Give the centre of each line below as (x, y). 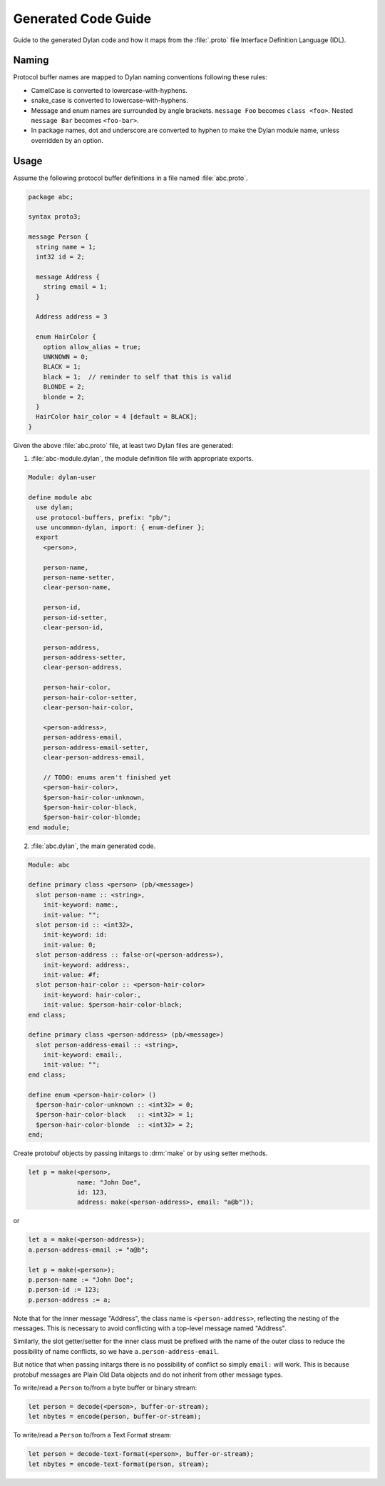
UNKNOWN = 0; (66, 356)
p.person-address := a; (70, 1300)
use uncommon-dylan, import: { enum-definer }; (120, 527)
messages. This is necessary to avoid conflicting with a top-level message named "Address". (150, 1328)
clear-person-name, (77, 587)
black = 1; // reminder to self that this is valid (137, 377)
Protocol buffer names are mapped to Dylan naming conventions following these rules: (140, 77)
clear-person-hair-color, (88, 708)
